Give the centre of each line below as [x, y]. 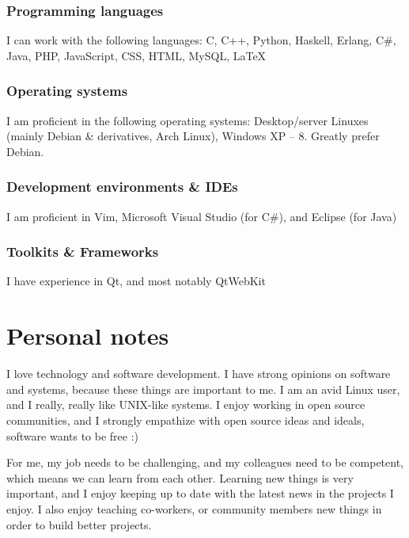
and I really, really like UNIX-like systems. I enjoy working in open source [186, 404]
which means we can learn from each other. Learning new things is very [180, 477]
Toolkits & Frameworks [83, 252]
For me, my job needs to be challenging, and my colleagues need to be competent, [205, 462]
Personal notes [88, 336]
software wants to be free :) [73, 435]
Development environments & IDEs [122, 187]
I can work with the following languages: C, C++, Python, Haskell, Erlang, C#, [201, 40]
